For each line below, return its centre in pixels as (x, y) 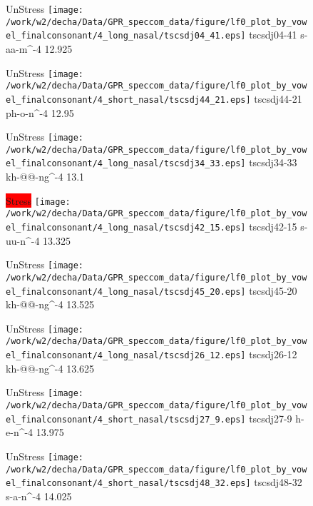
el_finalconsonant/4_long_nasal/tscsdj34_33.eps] (126, 164)
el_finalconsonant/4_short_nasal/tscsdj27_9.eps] (126, 419)
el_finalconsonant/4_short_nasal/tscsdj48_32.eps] (128, 484)
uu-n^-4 (23, 240)
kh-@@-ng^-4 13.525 (50, 304)
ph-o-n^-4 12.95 (40, 112)
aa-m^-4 (24, 48)
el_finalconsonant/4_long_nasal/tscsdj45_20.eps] (126, 292)
